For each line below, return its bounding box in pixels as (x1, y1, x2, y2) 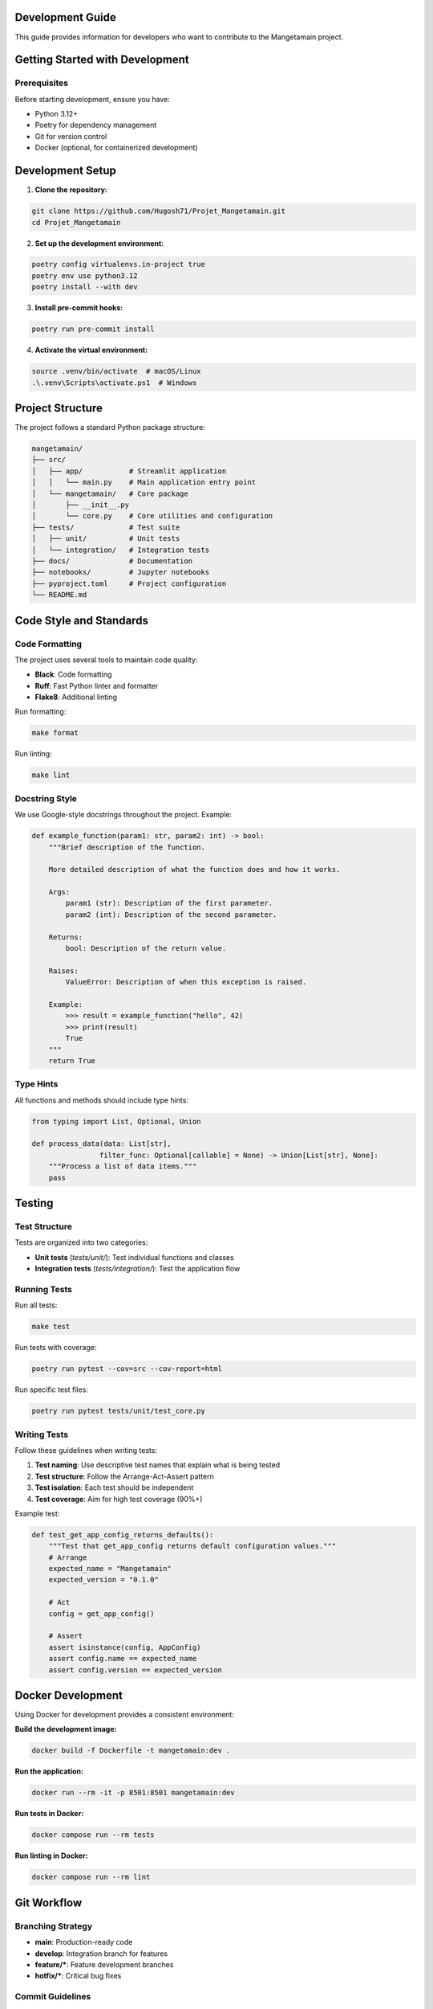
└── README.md (31, 591, 87, 599)
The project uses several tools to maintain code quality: (14, 655, 198, 665)
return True (48, 1056, 96, 1065)
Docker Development (14, 1688, 123, 1702)
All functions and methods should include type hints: (14, 1095, 188, 1105)
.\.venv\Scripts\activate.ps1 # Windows (31, 378, 197, 387)
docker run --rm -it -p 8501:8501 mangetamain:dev (31, 1788, 236, 1798)
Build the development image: (14, 1725, 117, 1734)
